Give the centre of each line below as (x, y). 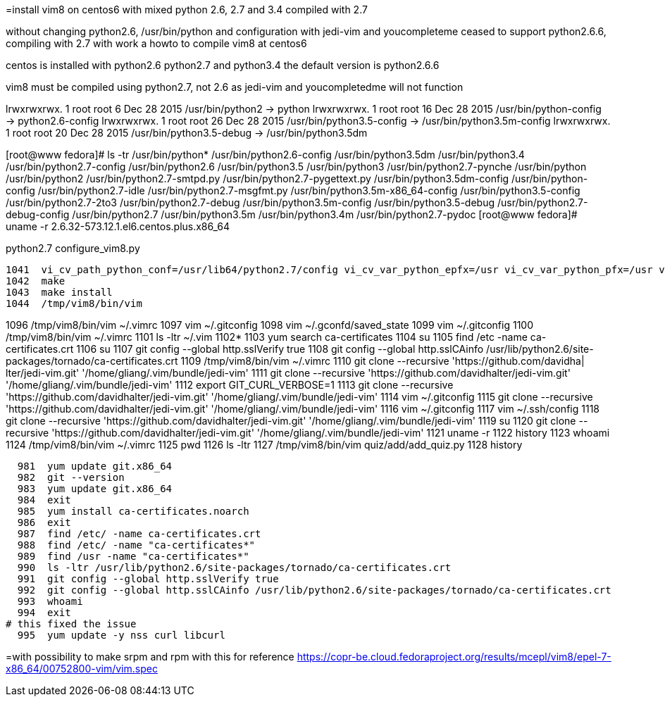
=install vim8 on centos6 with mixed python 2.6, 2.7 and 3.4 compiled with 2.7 (187, 10)
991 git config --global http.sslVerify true (148, 579)
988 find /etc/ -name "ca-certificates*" (136, 545)
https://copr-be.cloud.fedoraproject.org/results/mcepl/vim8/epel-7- (454, 657)
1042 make (36, 281)
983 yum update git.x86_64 (95, 489)
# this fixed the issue (71, 624)
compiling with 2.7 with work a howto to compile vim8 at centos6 (156, 43)
